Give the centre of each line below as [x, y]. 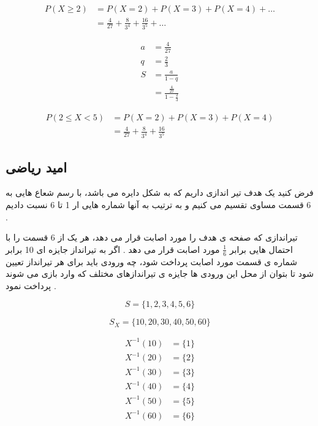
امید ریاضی [36, 167]
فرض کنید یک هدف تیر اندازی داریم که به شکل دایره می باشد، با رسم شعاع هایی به [160, 192]
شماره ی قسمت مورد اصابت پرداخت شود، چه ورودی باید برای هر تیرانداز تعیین [152, 261]
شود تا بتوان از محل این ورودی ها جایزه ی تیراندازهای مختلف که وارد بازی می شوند [160, 273]
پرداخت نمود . [31, 285]
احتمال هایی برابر [261, 249]
